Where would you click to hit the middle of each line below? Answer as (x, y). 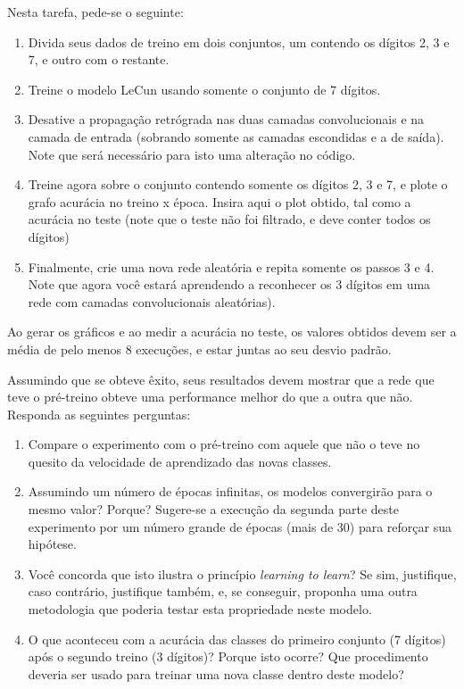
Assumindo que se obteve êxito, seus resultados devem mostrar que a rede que (221, 379)
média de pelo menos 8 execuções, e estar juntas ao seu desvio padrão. (199, 349)
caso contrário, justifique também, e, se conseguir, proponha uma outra (223, 591)
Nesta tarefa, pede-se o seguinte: (95, 12)
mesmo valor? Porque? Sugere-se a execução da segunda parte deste (213, 509)
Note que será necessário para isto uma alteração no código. (192, 154)
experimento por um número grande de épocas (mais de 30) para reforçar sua (240, 526)
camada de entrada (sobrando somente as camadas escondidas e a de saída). (236, 136)
